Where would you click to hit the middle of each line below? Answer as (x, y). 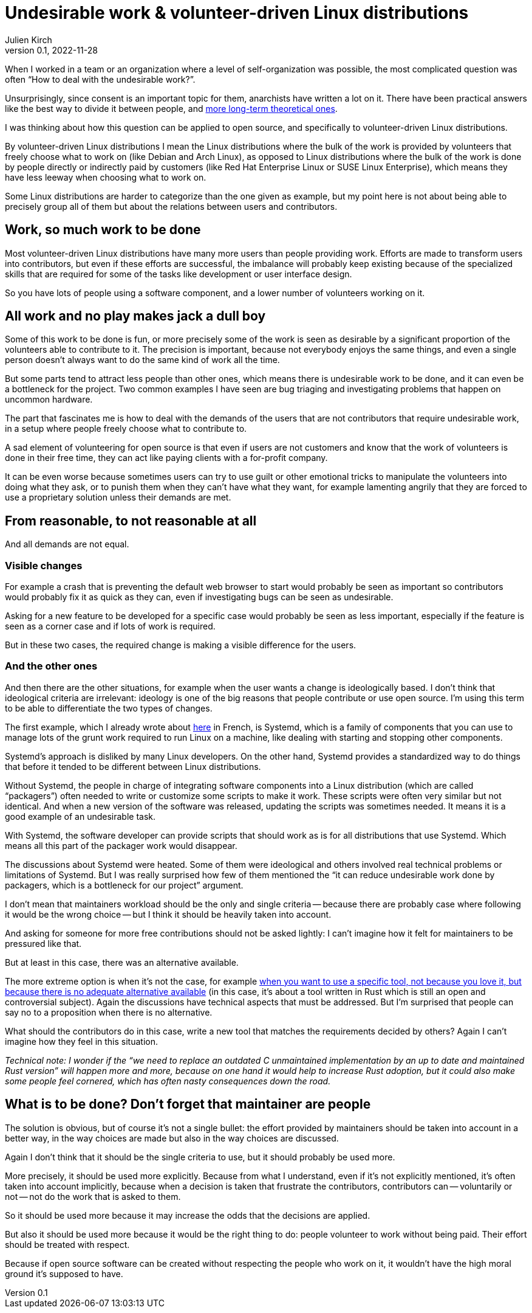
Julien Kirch (29, 40)
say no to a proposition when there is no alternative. (109, 1012)
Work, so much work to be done (103, 230)
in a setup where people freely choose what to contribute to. (126, 429)
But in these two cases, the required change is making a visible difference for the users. (181, 645)
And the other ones (51, 666)
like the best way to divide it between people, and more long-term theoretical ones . (171, 108)
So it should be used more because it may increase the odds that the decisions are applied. (188, 1215)
